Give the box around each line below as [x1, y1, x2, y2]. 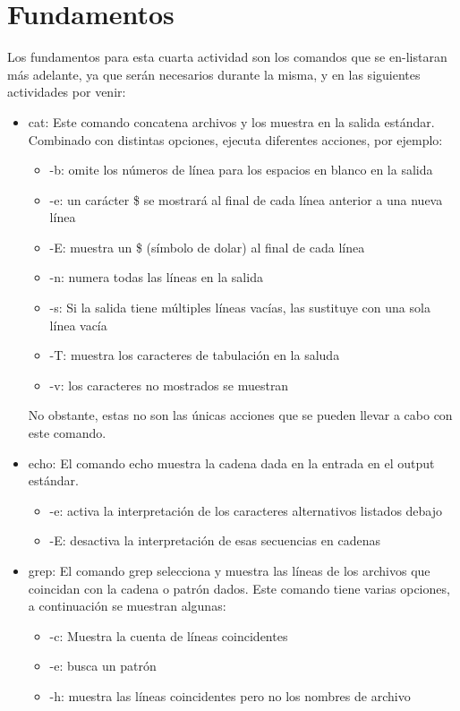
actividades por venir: [7, 82, 126, 101]
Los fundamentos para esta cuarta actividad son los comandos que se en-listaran [7, 47, 447, 66]
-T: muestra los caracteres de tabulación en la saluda [49, 346, 340, 364]
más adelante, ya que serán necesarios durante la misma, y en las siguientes [7, 64, 421, 83]
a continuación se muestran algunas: [28, 596, 226, 615]
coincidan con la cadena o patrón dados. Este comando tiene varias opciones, [28, 578, 450, 597]
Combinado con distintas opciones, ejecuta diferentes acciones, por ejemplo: [28, 130, 443, 149]
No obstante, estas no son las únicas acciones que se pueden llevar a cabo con [28, 406, 453, 424]
